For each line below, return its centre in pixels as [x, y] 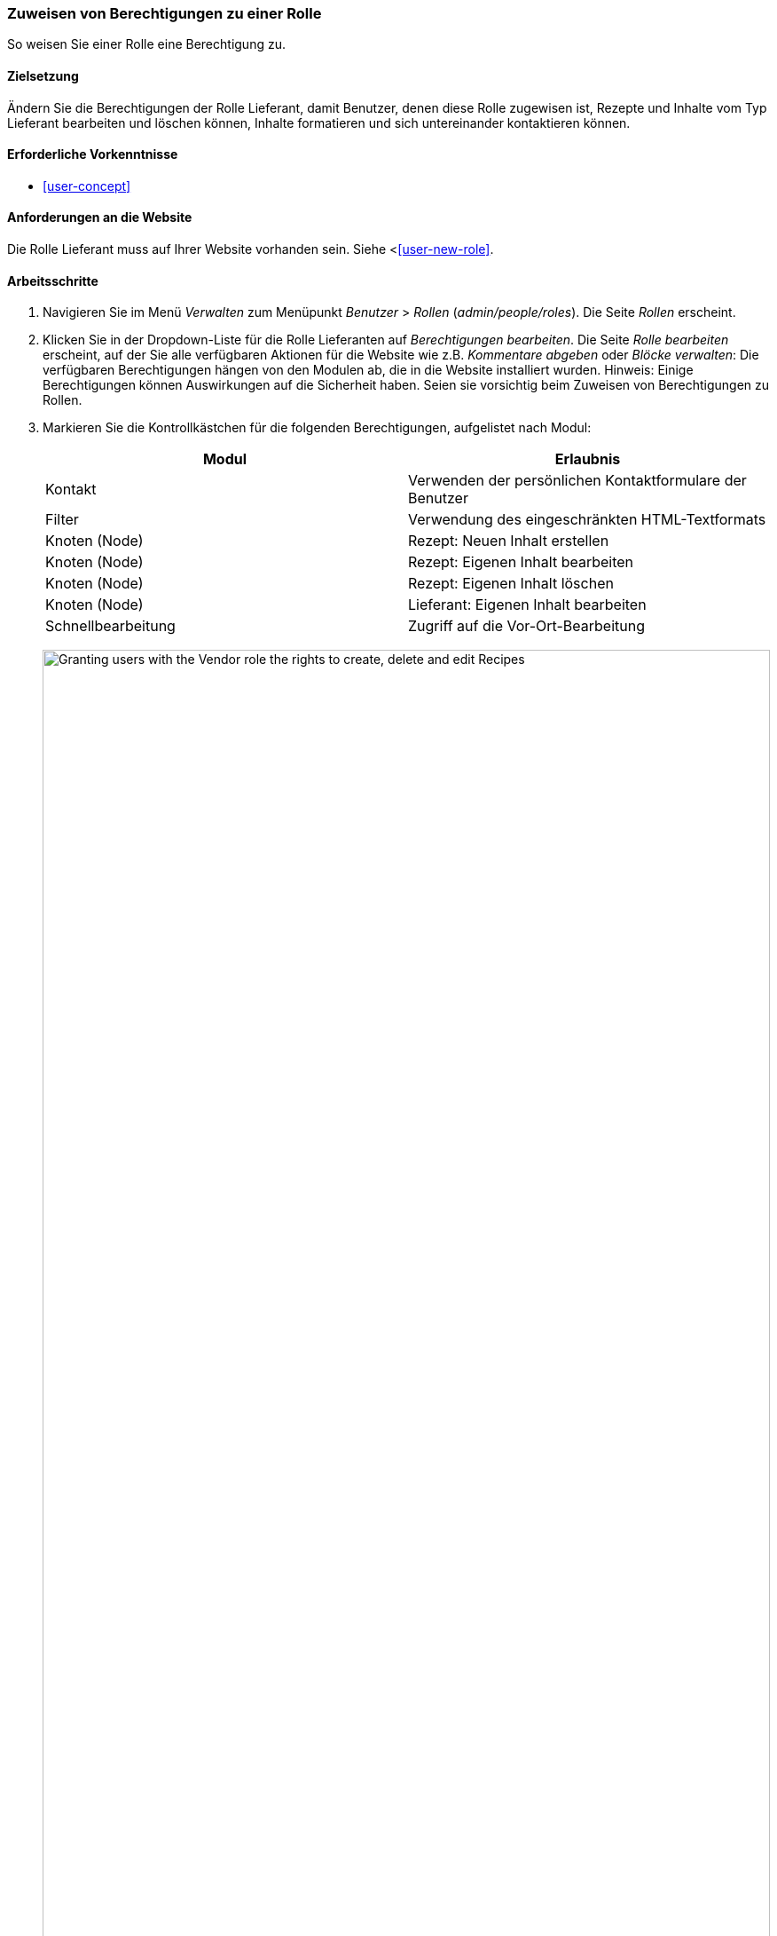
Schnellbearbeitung [110, 626]
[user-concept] [87, 186]
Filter [62, 520]
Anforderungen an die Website [100, 217]
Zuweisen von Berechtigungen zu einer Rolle [165, 13]
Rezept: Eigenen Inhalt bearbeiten [521, 562]
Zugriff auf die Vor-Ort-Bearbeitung [527, 626]
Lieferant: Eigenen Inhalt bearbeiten [527, 605]
